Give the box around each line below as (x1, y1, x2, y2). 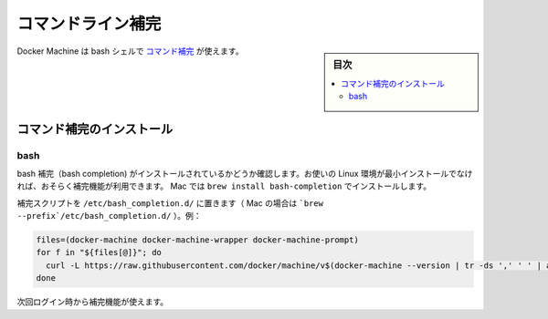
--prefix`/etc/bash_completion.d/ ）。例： (16, 211, 202, 221)
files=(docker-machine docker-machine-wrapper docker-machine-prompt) (36, 235, 360, 245)
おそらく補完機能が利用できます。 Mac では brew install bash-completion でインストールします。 (40, 180, 432, 191)
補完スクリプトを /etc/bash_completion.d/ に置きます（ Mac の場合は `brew (16, 197, 324, 209)
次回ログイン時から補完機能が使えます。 (16, 296, 169, 307)
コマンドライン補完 (16, 14, 162, 34)
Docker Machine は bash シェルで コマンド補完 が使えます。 (16, 46, 244, 57)
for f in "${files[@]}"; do (36, 247, 162, 258)
